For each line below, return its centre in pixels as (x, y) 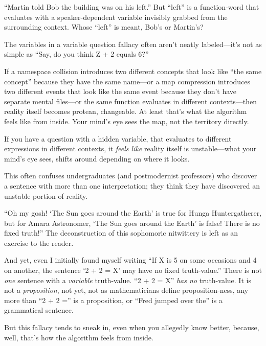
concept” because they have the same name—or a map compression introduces (127, 81)
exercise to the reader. (39, 243)
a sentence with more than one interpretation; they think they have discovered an (132, 185)
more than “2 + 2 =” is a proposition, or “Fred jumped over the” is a (113, 300)
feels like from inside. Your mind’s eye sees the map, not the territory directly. (127, 121)
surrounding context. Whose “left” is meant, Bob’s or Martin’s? (104, 27)
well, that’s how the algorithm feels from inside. (79, 337)
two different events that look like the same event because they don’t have (120, 91)
